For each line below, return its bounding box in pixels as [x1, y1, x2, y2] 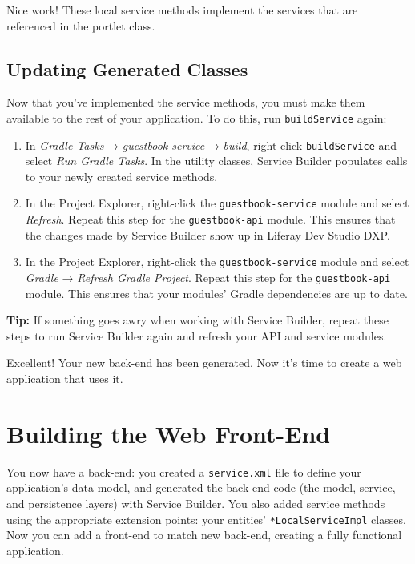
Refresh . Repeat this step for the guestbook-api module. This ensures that [25, 211, 396, 228]
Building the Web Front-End [6, 417, 331, 449]
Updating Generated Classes [6, 56, 248, 81]
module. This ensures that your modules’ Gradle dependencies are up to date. [25, 284, 408, 301]
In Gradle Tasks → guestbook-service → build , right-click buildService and [25, 136, 397, 153]
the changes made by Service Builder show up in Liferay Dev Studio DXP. [25, 226, 390, 243]
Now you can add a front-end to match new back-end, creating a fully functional [6, 526, 402, 543]
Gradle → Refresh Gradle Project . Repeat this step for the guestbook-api [25, 269, 391, 286]
